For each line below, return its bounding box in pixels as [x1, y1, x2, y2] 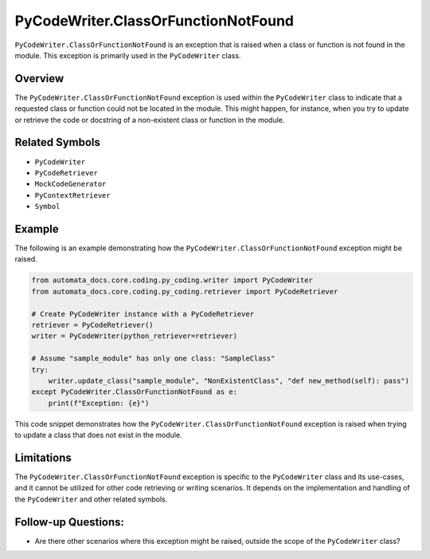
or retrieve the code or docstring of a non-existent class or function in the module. [14, 115, 285, 124]
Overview [14, 72, 64, 85]
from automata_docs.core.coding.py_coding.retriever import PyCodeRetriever [31, 287, 338, 296]
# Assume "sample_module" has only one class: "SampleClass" [31, 354, 276, 363]
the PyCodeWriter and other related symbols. [14, 494, 168, 504]
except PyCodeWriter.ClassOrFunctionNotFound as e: [31, 388, 238, 396]
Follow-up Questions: [14, 515, 125, 529]
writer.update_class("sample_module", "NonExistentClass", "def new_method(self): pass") [48, 376, 410, 385]
